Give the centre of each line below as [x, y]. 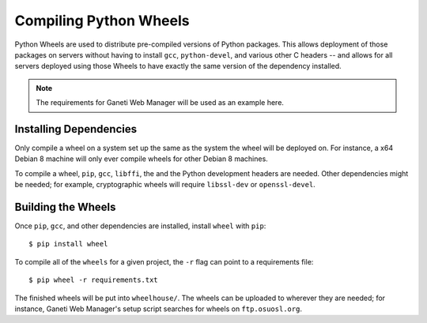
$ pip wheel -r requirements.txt [93, 280]
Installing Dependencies [76, 129]
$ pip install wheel [68, 244]
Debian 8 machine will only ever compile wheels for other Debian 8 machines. [141, 159]
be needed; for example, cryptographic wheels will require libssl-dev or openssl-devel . [165, 185]
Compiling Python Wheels [102, 21]
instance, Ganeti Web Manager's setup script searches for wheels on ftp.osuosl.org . [158, 309]
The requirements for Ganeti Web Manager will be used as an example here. [160, 103]
